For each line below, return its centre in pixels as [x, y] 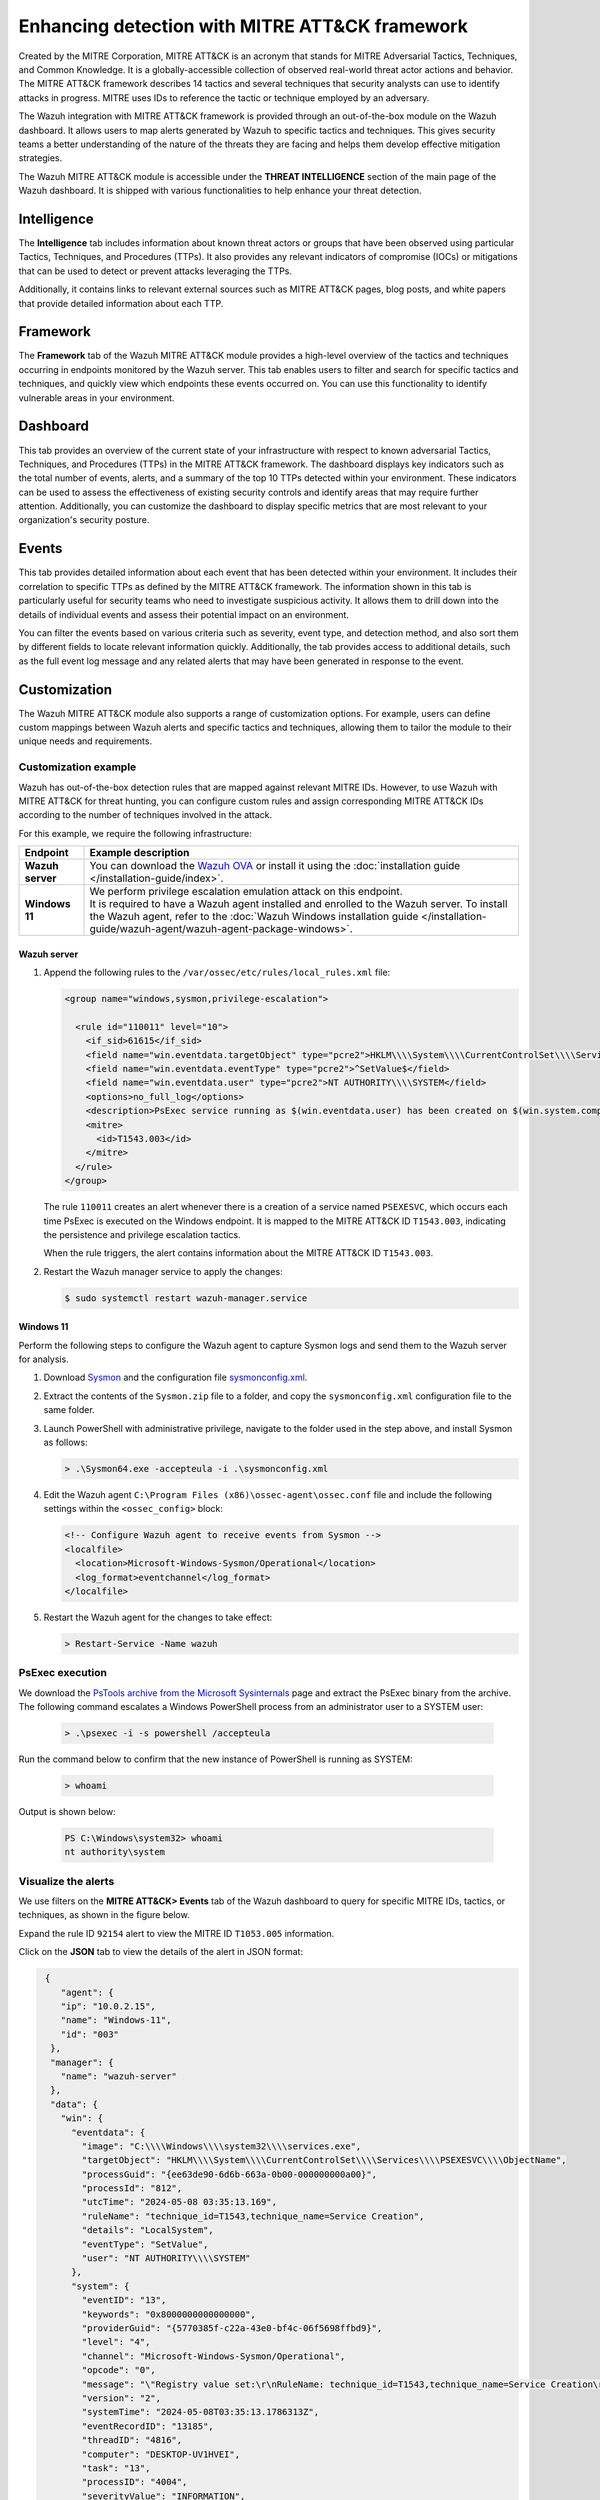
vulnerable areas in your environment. [96, 397]
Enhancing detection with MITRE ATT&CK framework [243, 26]
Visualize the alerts [66, 1881]
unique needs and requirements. [85, 741]
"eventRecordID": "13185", [147, 2426]
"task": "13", [116, 2468]
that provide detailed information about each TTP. [121, 303]
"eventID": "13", [124, 2300]
